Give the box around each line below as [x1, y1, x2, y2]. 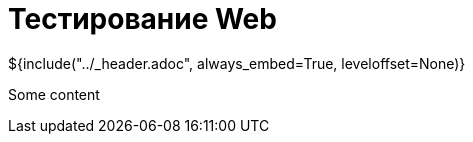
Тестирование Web [8, 2, 277, 36]
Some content [8, 85, 100, 103]
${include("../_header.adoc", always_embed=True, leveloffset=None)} [8, 54, 466, 72]
